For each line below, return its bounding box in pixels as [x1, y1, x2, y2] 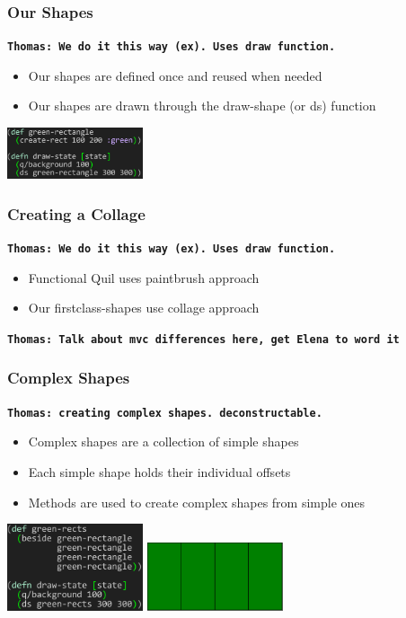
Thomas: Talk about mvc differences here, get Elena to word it [7, 332, 400, 346]
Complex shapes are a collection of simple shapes [28, 432, 299, 451]
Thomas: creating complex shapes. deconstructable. [7, 406, 322, 419]
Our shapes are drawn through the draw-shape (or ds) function [28, 96, 376, 115]
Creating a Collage [7, 202, 146, 225]
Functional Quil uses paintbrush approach [28, 268, 260, 287]
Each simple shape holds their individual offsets [28, 463, 291, 481]
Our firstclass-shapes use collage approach [28, 298, 260, 317]
